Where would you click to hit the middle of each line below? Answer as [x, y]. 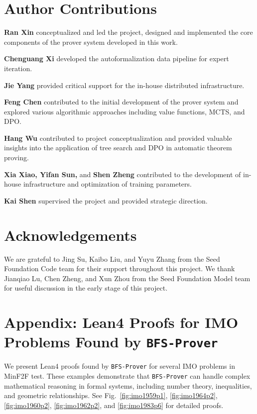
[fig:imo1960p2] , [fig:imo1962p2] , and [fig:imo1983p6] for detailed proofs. [114, 405]
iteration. [18, 68]
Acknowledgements [70, 235]
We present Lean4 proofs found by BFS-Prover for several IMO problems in [120, 366]
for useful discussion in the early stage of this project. [86, 288]
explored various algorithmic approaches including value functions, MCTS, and [125, 111]
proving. [16, 157]
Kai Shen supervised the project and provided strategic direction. [106, 200]
